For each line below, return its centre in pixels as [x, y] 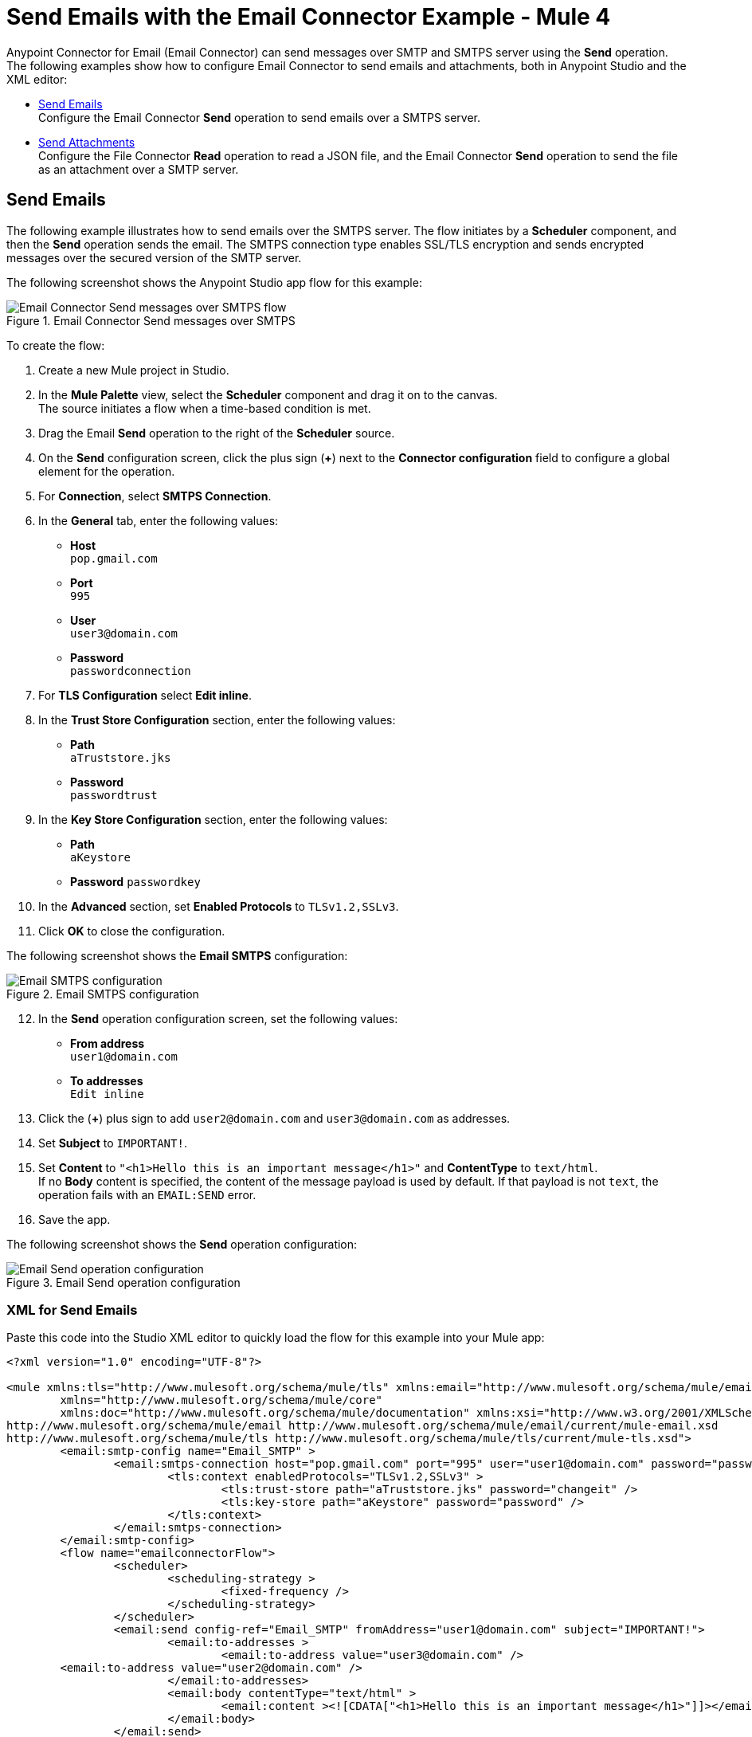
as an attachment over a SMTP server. [139, 169]
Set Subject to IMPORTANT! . [113, 1143]
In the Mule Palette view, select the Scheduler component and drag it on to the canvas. [268, 394]
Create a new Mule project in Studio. [134, 370]
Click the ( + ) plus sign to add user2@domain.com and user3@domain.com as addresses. [274, 1118]
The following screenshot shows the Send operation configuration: [182, 1244]
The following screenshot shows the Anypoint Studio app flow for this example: [214, 282]
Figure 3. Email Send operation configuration [123, 1282]
